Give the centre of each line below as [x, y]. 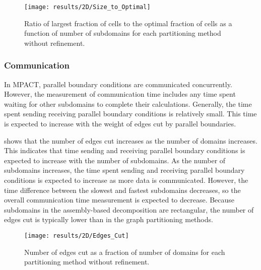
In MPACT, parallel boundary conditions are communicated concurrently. [118, 84]
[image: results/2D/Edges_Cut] [77, 235]
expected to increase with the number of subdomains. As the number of [115, 160]
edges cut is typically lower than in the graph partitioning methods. [109, 219]
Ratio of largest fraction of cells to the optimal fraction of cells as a [128, 23]
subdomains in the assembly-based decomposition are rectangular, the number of [129, 209]
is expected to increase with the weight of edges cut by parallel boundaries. [120, 124]
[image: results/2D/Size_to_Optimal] [87, 7]
